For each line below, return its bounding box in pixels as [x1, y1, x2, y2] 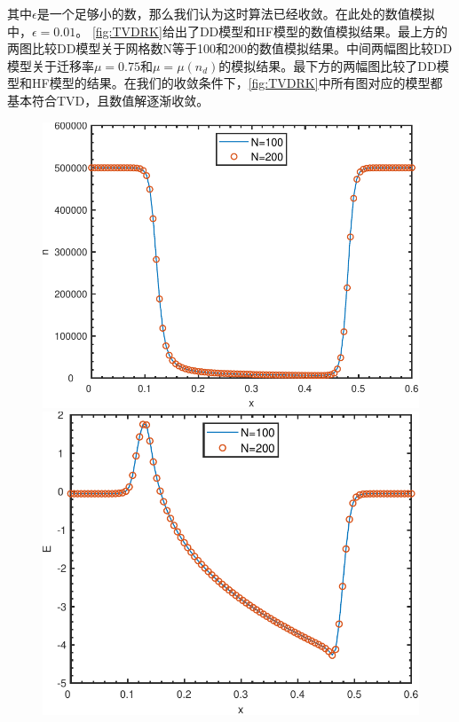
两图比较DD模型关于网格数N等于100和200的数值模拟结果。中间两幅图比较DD [7, 39, 453, 58]
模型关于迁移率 [7, 56, 94, 75]
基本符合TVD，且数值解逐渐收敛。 [7, 90, 210, 109]
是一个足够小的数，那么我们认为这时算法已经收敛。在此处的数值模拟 [36, 4, 435, 22]
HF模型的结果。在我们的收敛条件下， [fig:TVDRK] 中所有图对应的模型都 [31, 74, 443, 92]
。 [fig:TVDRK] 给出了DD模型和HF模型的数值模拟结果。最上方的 [75, 21, 447, 40]
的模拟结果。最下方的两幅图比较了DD [218, 56, 437, 75]
